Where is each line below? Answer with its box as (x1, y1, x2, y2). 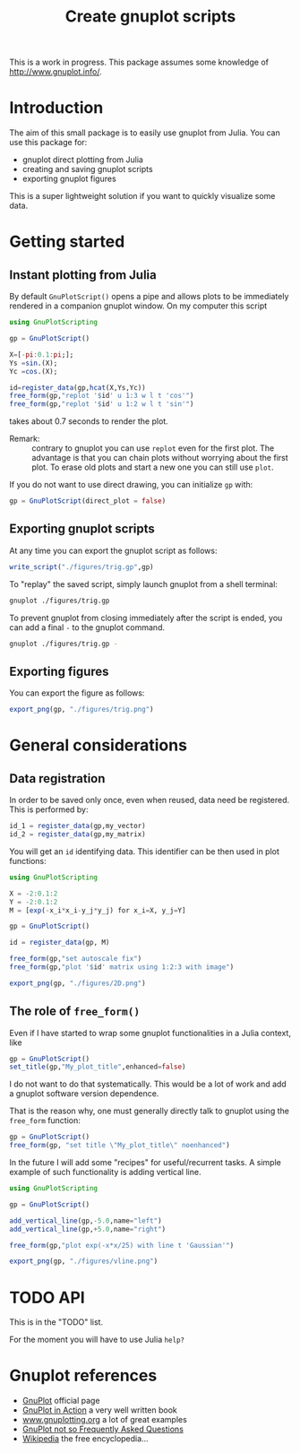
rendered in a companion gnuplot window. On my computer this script (9, 300, 268, 311)
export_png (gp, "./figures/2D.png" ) (9, 979, 146, 988)
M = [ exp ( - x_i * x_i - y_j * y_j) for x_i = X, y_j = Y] (9, 905, 186, 915)
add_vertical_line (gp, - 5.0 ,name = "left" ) (9, 1216, 163, 1225)
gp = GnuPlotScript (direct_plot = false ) (9, 497, 167, 506)
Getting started (9, 231, 125, 252)
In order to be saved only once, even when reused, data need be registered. (9, 795, 290, 806)
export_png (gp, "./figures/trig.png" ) (9, 705, 154, 714)
